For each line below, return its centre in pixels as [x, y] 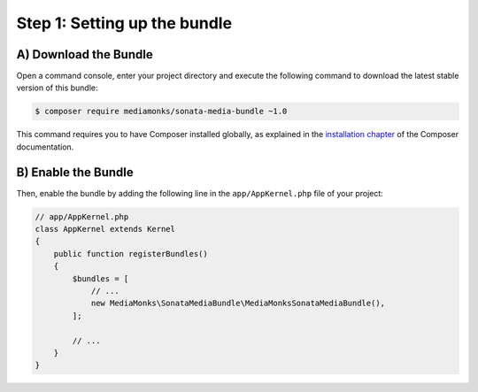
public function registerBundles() [131, 254]
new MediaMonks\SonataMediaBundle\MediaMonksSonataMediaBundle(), [238, 304]
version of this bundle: [57, 88]
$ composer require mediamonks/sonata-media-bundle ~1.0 [161, 111]
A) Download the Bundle [85, 54]
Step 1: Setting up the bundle [124, 23]
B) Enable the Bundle [75, 172]
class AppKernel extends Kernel [105, 229]
